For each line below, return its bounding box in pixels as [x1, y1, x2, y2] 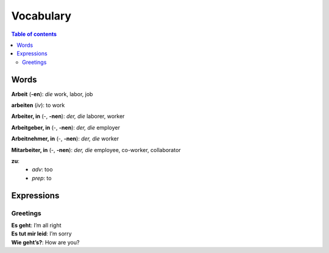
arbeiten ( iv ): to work [11, 102, 65, 109]
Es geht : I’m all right [11, 221, 62, 229]
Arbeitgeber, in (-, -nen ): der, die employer [11, 123, 120, 131]
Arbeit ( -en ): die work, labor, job [11, 90, 93, 97]
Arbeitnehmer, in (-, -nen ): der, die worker [11, 135, 119, 142]
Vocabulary [11, 9, 71, 23]
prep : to [32, 174, 52, 182]
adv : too [32, 166, 53, 173]
